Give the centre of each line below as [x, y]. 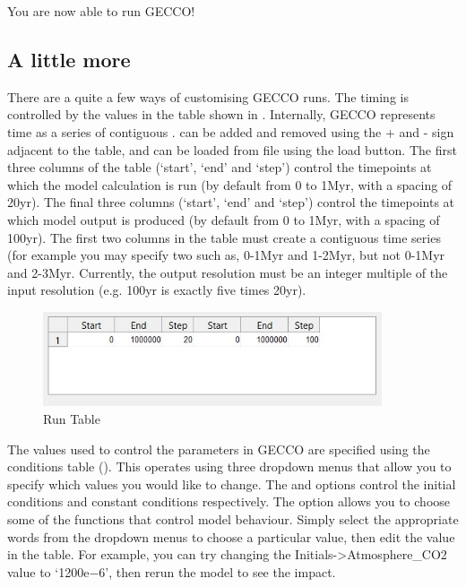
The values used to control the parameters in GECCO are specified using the [219, 449]
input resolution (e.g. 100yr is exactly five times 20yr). [157, 290]
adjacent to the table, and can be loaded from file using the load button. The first [232, 149]
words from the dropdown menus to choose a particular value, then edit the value [231, 536]
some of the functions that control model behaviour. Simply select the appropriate [233, 519]
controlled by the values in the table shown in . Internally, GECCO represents [221, 114]
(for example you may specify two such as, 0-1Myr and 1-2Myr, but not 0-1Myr [226, 255]
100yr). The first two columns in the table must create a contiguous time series [224, 237]
